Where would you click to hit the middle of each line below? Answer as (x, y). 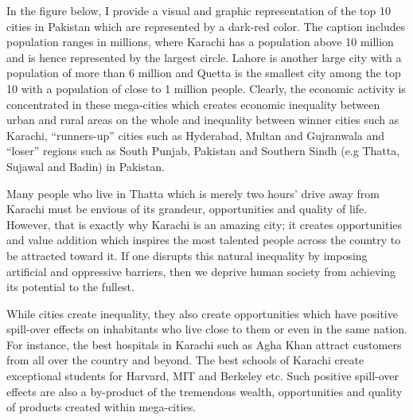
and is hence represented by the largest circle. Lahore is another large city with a (204, 57)
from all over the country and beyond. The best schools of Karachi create (185, 360)
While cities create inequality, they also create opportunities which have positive (202, 313)
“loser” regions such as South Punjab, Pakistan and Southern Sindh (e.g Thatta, (203, 151)
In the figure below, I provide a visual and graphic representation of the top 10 (199, 10)
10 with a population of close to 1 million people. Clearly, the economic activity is (206, 88)
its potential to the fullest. (70, 287)
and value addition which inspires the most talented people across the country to (204, 240)
